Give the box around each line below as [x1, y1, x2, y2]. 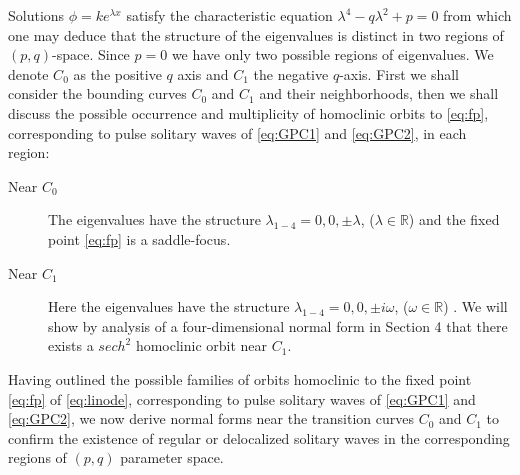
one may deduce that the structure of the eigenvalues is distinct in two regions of [8, 24, 504, 45]
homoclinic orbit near [135, 335, 268, 356]
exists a [48, 335, 94, 356]
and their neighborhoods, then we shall [259, 83, 499, 104]
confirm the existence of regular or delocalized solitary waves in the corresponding [8, 427, 510, 448]
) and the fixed [408, 209, 500, 230]
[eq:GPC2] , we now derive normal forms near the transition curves [8, 408, 414, 429]
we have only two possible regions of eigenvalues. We [171, 44, 494, 65]
